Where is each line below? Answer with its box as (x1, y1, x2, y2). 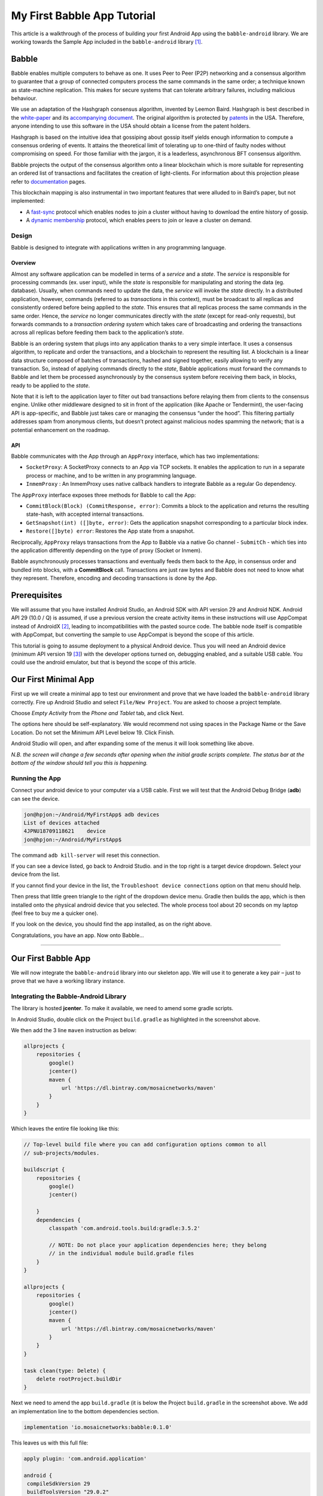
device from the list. (11, 871, 60, 878)
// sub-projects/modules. (23, 1150, 100, 1156)
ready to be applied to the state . (11, 382, 90, 389)
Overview (11, 259, 36, 266)
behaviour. (11, 95, 38, 102)
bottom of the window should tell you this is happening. (11, 759, 148, 767)
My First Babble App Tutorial (11, 9, 156, 22)
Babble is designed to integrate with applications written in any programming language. (11, 244, 227, 251)
